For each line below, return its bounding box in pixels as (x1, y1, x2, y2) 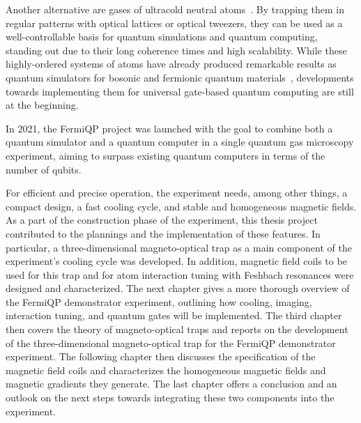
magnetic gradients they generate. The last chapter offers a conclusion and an (6, 376, 337, 391)
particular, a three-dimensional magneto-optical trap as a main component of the (6, 240, 352, 254)
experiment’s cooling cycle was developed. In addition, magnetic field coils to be (6, 254, 347, 268)
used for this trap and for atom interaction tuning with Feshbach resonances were (6, 267, 354, 282)
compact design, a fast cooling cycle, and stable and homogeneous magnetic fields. (6, 199, 357, 213)
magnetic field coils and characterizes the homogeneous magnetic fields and (6, 362, 326, 377)
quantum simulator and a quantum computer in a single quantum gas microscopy (6, 134, 354, 149)
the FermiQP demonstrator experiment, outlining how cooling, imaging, (6, 294, 312, 309)
